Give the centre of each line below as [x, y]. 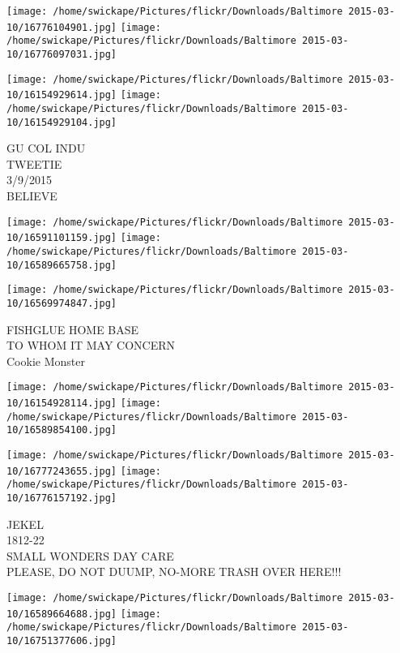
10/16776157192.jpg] [62, 498]
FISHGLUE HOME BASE [73, 329]
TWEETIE [34, 163]
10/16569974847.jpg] [62, 303]
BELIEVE [32, 196]
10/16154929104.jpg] [62, 122]
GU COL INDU [46, 148]
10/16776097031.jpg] [62, 54]
